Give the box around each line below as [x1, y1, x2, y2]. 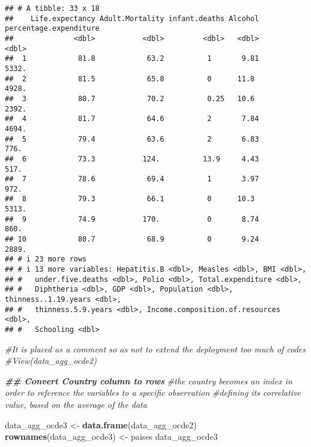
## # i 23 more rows [5, 255, 87, 264]
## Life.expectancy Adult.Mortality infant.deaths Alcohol [5, 14, 259, 23]
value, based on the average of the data [5, 398, 147, 411]
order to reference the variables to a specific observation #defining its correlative [5, 386, 301, 399]
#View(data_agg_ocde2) [5, 354, 97, 367]
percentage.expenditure [5, 24, 100, 33]
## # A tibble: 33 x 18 [5, 4, 100, 13]
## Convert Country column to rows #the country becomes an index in [5, 374, 292, 387]
